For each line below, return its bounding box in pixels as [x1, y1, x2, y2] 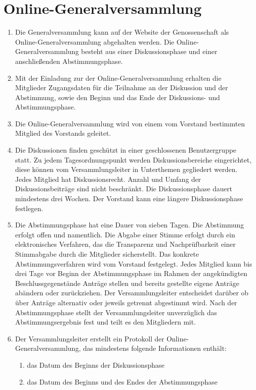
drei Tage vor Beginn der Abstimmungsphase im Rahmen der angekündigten [15, 268, 248, 279]
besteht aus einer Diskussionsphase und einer [81, 46, 217, 56]
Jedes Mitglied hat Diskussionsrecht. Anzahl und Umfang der [15, 173, 201, 184]
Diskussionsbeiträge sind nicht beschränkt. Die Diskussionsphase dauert [15, 183, 232, 194]
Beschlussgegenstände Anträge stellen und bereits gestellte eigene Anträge [15, 278, 239, 288]
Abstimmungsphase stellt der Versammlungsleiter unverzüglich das [15, 307, 217, 317]
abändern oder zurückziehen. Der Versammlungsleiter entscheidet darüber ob [15, 287, 249, 298]
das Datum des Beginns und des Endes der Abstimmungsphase [27, 376, 218, 387]
